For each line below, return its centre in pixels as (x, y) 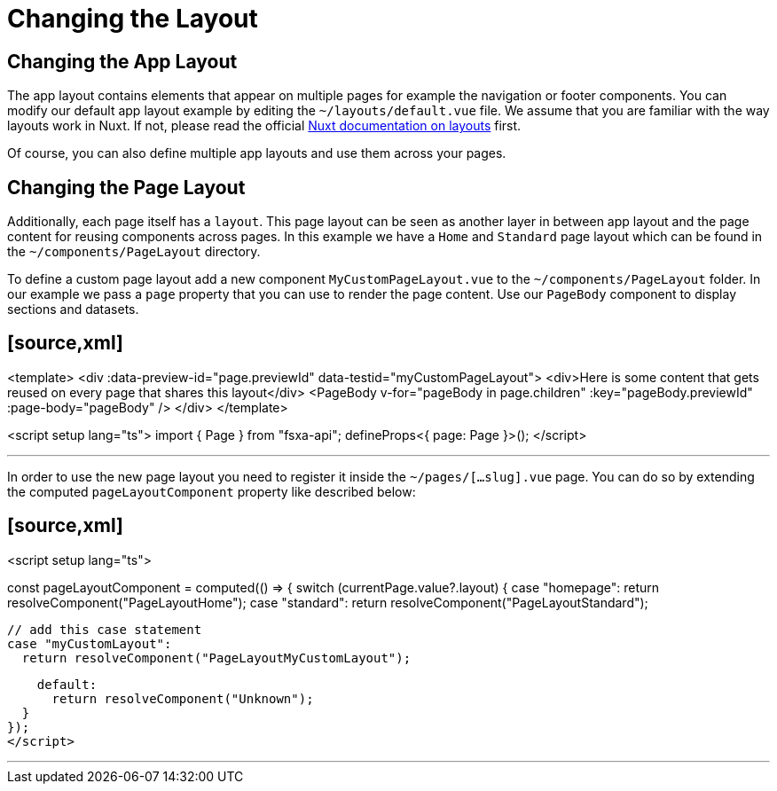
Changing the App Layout (122, 61)
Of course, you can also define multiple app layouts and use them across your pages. (257, 153)
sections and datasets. (73, 309)
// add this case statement (105, 629)
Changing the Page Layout (126, 187)
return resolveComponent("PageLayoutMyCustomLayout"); (216, 658)
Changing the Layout (133, 19)
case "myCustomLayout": (90, 643)
